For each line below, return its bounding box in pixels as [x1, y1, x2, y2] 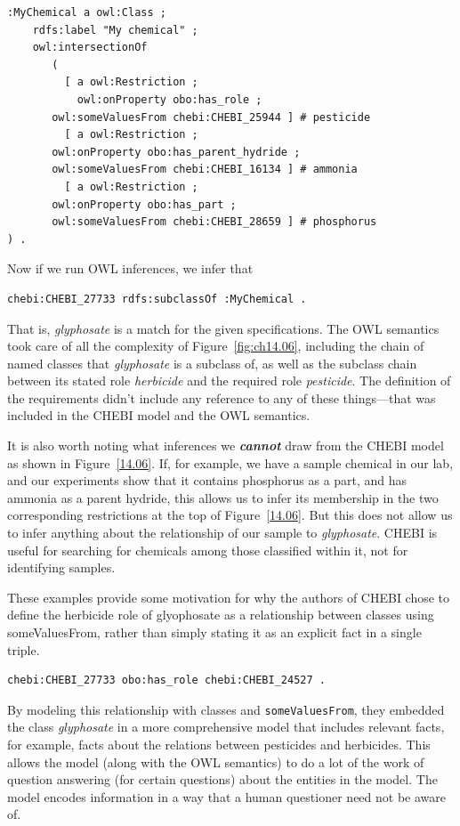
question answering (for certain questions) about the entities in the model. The [7, 770, 438, 789]
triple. [7, 640, 40, 659]
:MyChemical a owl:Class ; [7, 6, 166, 19]
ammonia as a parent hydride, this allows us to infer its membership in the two [7, 488, 439, 506]
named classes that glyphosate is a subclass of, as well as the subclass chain [7, 353, 417, 372]
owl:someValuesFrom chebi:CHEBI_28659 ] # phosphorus [52, 215, 377, 229]
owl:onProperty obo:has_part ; [52, 198, 237, 211]
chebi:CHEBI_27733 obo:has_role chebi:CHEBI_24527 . [7, 674, 326, 687]
